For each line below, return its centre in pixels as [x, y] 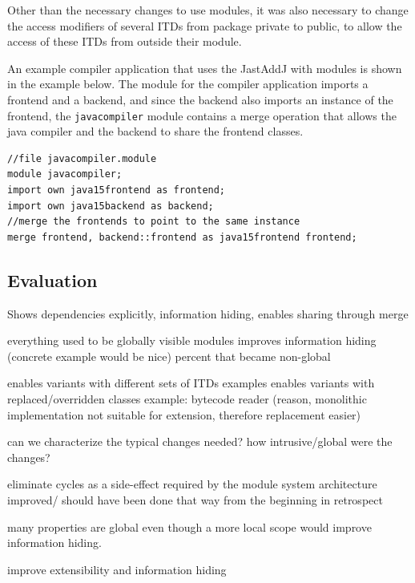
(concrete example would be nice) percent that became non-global [169, 356]
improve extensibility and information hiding [117, 569]
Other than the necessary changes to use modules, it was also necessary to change [208, 10]
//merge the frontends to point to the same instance [154, 222]
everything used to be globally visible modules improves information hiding [192, 340]
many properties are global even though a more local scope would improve [189, 526]
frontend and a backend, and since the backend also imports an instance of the [200, 99]
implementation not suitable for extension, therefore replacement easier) [184, 414]
